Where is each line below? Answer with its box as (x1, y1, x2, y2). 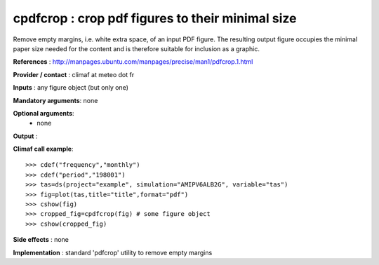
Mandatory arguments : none (13, 96, 98, 104)
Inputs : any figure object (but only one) (13, 83, 129, 92)
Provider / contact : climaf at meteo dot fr (13, 70, 135, 79)
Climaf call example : (13, 144, 74, 154)
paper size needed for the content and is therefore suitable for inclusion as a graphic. (13, 44, 260, 53)
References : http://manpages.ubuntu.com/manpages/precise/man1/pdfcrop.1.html (13, 57, 253, 66)
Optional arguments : (13, 109, 74, 117)
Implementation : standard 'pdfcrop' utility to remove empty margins (13, 248, 213, 257)
